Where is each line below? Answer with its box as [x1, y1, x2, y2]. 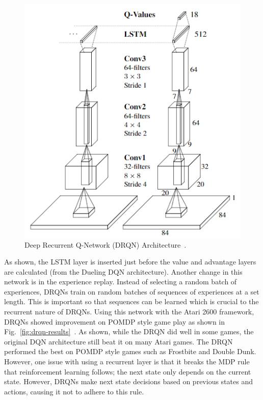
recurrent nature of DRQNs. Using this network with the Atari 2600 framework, [4, 306, 254, 317]
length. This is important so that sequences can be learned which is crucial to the [4, 296, 259, 307]
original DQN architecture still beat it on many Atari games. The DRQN [4, 336, 233, 346]
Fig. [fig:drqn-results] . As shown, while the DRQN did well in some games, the [4, 326, 254, 337]
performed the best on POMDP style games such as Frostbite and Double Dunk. [4, 346, 256, 357]
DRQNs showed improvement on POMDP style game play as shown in [4, 316, 225, 327]
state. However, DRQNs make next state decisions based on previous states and [4, 376, 253, 387]
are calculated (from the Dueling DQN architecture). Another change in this [4, 266, 243, 277]
